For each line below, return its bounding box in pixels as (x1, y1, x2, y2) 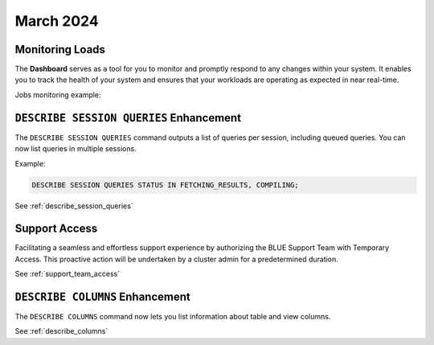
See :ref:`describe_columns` (14, 327, 108, 336)
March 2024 (14, 12, 100, 30)
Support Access (14, 222, 98, 236)
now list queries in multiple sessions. (14, 144, 137, 154)
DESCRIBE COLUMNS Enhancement (14, 290, 190, 303)
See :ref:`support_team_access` (14, 269, 121, 279)
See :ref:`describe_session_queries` (14, 201, 133, 211)
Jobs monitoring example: (14, 89, 101, 100)
